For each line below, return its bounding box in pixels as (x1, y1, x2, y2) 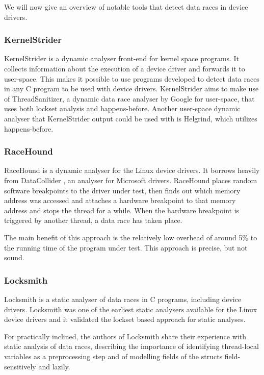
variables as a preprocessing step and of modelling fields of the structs (4, 351, 223, 361)
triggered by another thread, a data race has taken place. (4, 215, 182, 226)
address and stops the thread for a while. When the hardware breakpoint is (4, 205, 240, 215)
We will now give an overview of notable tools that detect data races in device (4, 2, 248, 12)
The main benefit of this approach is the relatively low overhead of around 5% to (4, 232, 257, 242)
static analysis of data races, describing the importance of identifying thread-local (4, 341, 259, 352)
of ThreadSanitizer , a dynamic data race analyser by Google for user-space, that (4, 93, 255, 104)
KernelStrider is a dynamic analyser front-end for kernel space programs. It (4, 53, 240, 64)
